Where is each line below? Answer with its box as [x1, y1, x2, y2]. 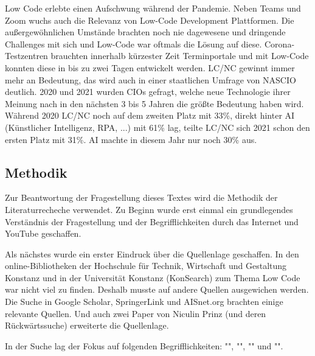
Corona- [264, 37, 295, 50]
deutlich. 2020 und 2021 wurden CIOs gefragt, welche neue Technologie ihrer [5, 85, 291, 98]
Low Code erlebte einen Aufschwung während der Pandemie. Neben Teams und [5, 2, 301, 14]
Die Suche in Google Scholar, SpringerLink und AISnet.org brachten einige [5, 295, 283, 308]
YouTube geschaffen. [5, 227, 81, 240]
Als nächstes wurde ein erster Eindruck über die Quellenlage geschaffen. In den [5, 247, 299, 260]
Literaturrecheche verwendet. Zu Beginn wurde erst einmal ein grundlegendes [5, 203, 293, 215]
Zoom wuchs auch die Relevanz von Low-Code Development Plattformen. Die [5, 13, 294, 26]
